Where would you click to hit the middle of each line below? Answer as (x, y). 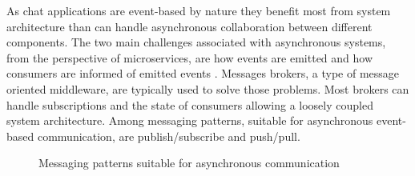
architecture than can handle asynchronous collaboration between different (189, 26)
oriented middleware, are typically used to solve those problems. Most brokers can (208, 88)
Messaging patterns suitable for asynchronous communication (189, 163)
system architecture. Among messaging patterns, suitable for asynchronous (190, 120)
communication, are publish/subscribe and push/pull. (169, 136)
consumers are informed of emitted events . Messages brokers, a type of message (203, 73)
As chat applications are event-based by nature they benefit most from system (199, 10)
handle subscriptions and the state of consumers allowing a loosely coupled (190, 104)
